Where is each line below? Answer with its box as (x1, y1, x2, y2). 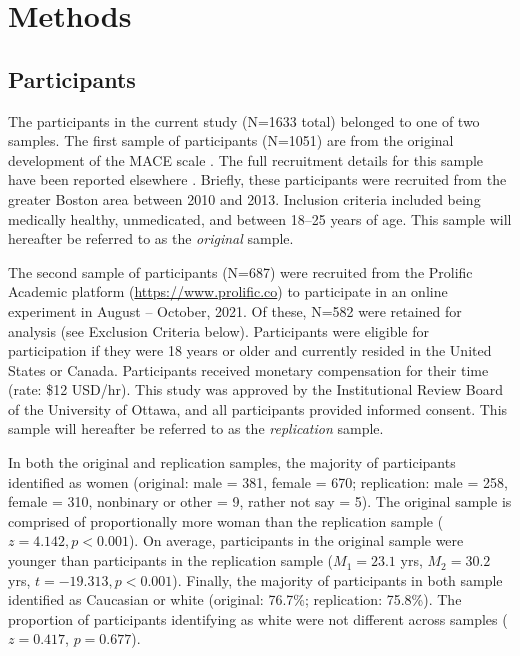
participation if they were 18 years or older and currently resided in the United (8, 340, 492, 361)
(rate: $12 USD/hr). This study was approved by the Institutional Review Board (8, 379, 503, 400)
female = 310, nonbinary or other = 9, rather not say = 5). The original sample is (8, 491, 512, 512)
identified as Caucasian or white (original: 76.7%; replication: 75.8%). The (8, 589, 462, 610)
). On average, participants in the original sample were (128, 530, 464, 551)
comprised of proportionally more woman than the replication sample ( (8, 510, 444, 531)
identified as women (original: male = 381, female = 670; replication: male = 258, (8, 471, 508, 492)
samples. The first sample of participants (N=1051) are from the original (8, 130, 454, 151)
